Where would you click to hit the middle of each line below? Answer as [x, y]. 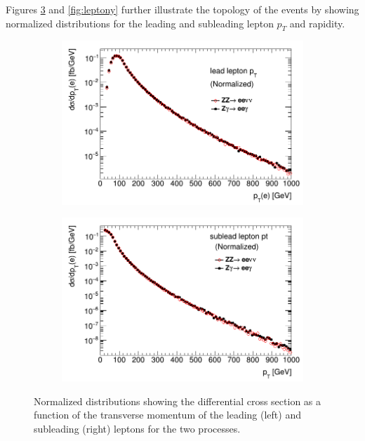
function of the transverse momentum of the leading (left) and [167, 415]
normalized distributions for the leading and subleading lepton [140, 23]
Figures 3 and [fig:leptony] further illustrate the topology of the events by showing [182, 9]
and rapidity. [317, 23]
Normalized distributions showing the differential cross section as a [178, 401]
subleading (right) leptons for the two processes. [137, 428]
